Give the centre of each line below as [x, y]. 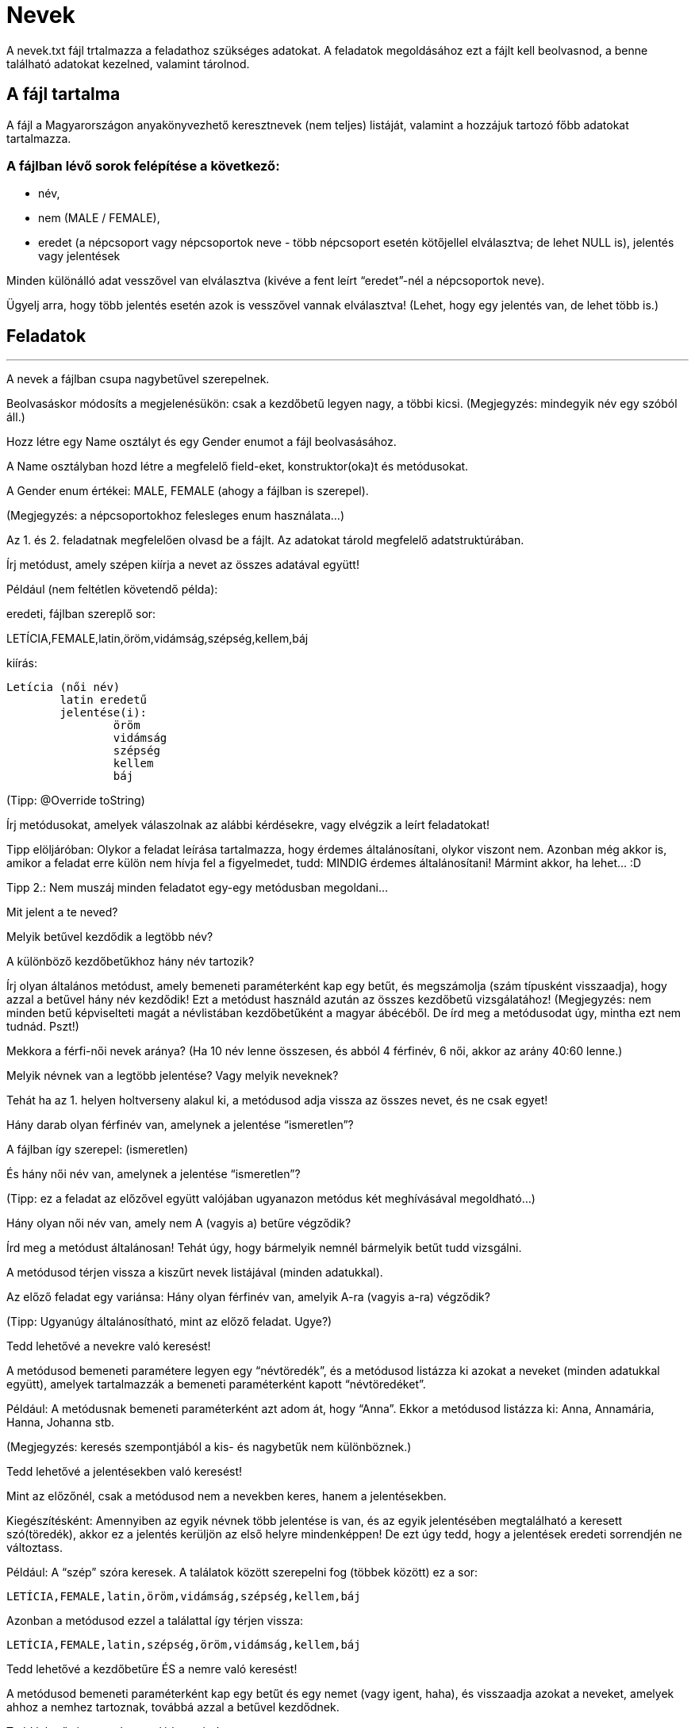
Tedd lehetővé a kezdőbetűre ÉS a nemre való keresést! [152, 1669]
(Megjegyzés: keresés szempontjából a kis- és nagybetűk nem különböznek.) [209, 1447]
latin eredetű [104, 700]
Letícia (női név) [63, 687]
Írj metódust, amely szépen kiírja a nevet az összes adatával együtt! [183, 565]
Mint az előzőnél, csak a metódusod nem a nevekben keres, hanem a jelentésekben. [227, 1496]
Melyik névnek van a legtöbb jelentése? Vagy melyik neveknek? [173, 1076]
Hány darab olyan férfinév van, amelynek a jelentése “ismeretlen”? [180, 1125]
